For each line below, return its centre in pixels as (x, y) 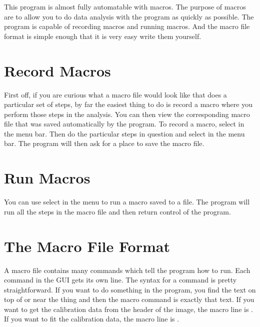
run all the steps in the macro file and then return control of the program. (117, 211)
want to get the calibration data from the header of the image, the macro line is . (128, 309)
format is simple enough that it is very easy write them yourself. (103, 36)
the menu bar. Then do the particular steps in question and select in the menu (124, 133)
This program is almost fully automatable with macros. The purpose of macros (125, 6)
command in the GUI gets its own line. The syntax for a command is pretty (120, 280)
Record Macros (57, 70)
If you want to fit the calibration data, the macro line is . (92, 319)
